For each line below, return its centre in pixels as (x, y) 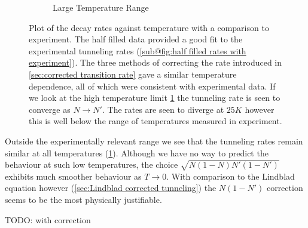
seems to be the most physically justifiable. (83, 200)
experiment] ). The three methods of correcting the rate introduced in (155, 62)
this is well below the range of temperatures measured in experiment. (155, 121)
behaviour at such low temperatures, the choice (92, 164)
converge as (50, 109)
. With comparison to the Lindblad (231, 176)
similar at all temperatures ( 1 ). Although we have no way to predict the (137, 152)
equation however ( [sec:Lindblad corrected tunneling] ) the (111, 188)
